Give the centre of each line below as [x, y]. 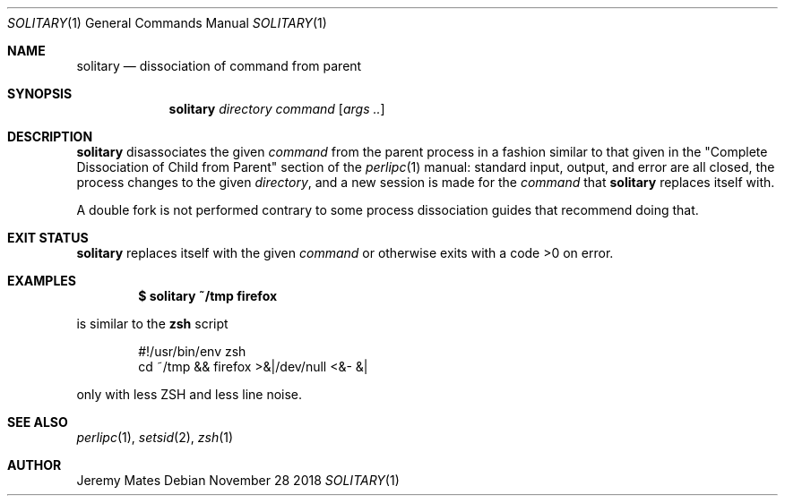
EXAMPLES [42, 281]
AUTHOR [35, 465]
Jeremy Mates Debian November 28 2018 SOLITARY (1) [238, 480]
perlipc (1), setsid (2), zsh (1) [155, 437]
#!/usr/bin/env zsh [192, 351]
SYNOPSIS [40, 94]
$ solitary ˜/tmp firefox [208, 296]
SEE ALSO [38, 422]
